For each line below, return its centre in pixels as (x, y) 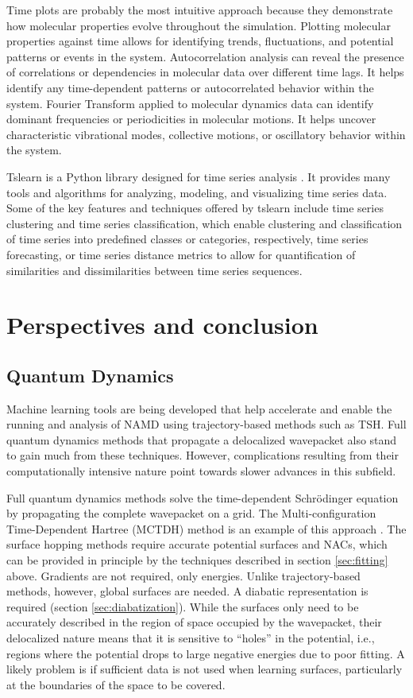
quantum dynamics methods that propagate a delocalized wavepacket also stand (202, 439)
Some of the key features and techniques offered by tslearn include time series (195, 208)
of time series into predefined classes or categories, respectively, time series (187, 239)
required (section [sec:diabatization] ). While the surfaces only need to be (183, 606)
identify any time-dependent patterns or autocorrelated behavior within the (190, 87)
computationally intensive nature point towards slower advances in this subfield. (201, 471)
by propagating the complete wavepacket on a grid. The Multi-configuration (191, 513)
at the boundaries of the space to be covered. (116, 684)
